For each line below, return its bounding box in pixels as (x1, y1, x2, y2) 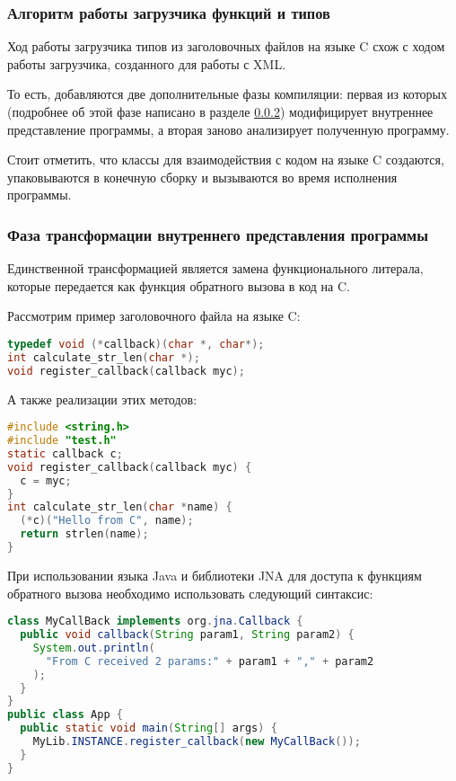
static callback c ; (7, 447, 123, 460)
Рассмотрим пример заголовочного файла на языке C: (7, 306, 301, 325)
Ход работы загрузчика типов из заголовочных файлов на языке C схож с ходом (7, 37, 445, 56)
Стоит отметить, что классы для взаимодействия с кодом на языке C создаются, (7, 150, 444, 169)
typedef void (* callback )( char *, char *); (7, 337, 265, 351)
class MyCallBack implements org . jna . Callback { (7, 615, 303, 628)
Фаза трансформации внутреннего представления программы (7, 223, 428, 245)
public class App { (7, 708, 123, 722)
